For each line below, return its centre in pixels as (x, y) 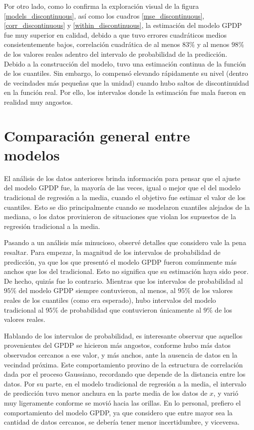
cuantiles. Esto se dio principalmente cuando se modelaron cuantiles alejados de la (127, 207)
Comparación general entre (97, 135)
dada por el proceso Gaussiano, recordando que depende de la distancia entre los (125, 374)
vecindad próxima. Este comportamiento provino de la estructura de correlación (124, 364)
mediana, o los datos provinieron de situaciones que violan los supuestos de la (120, 216)
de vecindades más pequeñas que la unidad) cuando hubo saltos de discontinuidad (127, 82)
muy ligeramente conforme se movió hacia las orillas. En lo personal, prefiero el (122, 402)
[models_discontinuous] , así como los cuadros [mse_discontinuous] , (104, 15)
